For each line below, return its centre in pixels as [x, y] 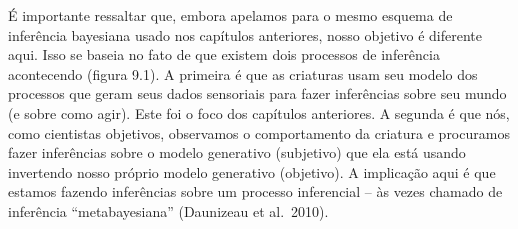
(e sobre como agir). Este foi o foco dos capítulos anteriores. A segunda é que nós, [259, 112]
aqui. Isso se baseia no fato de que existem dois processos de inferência [224, 54]
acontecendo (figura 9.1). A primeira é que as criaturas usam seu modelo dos [243, 73]
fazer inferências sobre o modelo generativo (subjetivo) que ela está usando [237, 152]
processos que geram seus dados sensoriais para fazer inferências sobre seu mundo [257, 93]
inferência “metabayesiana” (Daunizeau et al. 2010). [168, 210]
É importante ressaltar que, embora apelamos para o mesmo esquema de [230, 15]
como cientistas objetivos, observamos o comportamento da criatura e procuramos [259, 132]
